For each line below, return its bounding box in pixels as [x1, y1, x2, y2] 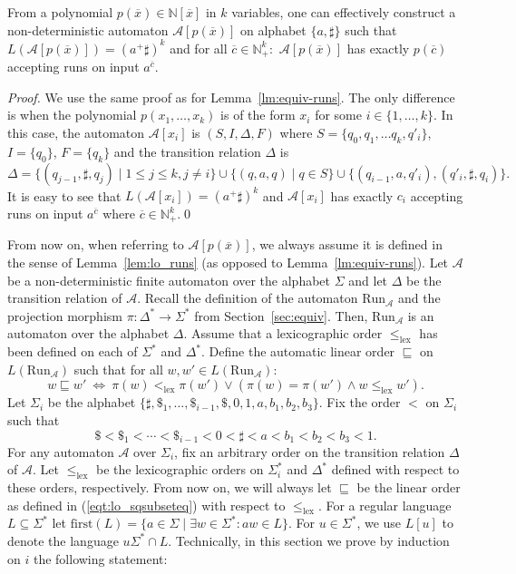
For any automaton [7, 442, 114, 461]
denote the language [7, 530, 119, 550]
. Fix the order [318, 393, 401, 412]
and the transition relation [113, 141, 261, 161]
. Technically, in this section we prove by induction [168, 530, 450, 550]
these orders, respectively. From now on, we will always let [7, 478, 332, 496]
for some [315, 105, 362, 124]
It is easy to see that [7, 186, 122, 205]
